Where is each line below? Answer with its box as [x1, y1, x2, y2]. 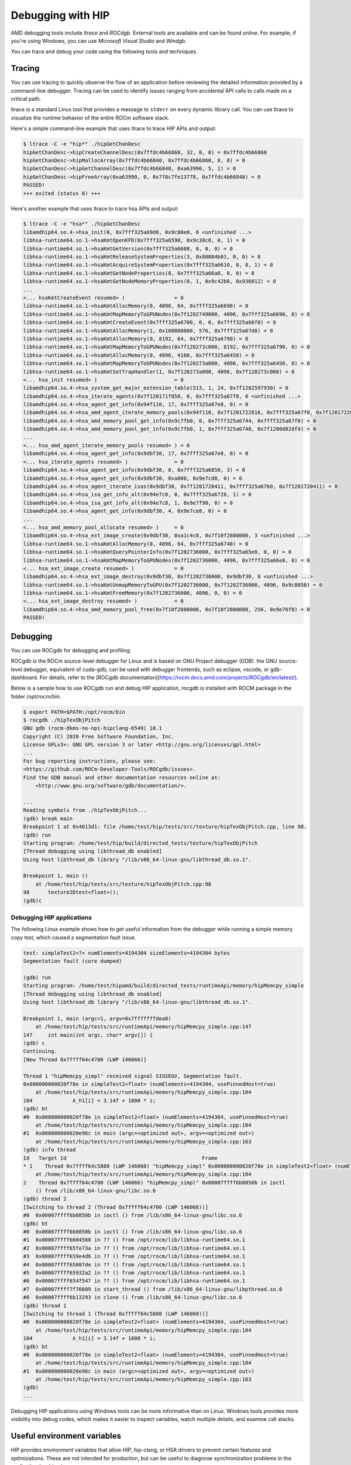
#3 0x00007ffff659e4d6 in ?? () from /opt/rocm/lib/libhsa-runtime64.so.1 [23, 1253, 246, 1260]
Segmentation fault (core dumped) [23, 958, 122, 965]
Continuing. [23, 1048, 58, 1055]
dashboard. [11, 674, 39, 681]
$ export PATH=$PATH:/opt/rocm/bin [23, 708, 125, 715]
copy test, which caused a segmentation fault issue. [11, 933, 137, 941]
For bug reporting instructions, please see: [23, 758, 156, 765]
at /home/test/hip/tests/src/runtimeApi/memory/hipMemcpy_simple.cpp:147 [35, 1023, 252, 1030]
